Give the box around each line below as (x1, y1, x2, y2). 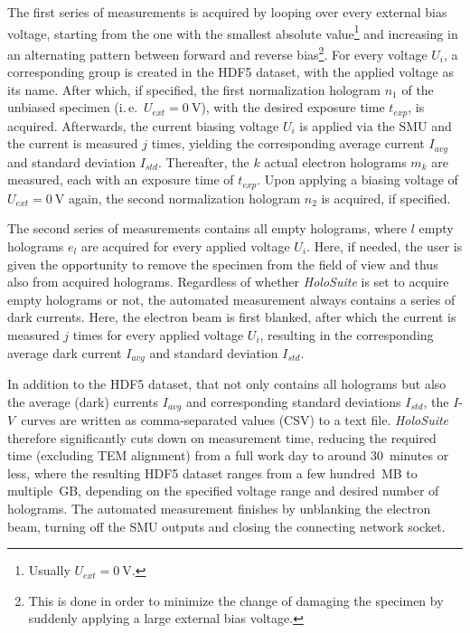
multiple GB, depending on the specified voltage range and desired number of (7, 481, 439, 500)
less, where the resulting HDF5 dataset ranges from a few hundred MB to (7, 463, 418, 482)
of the (401, 80, 434, 99)
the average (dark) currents (7, 392, 159, 411)
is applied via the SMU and (299, 116, 452, 135)
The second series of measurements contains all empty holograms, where (7, 219, 408, 238)
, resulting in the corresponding (259, 325, 434, 344)
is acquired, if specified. (321, 188, 451, 207)
